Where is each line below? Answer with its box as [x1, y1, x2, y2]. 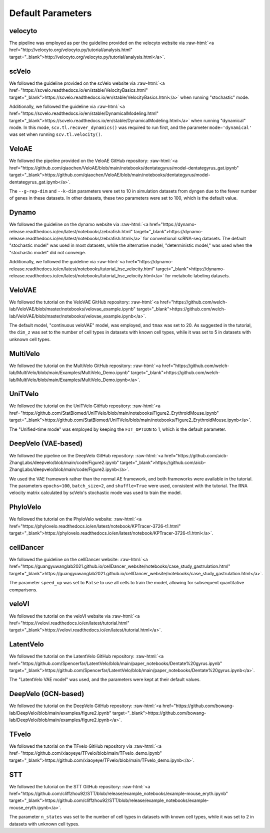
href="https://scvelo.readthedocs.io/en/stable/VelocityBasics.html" [9, 87, 148, 93]
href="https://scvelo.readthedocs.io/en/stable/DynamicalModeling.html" [9, 110, 159, 116]
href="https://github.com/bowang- [162, 703, 234, 709]
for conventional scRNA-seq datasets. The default [142, 236, 246, 242]
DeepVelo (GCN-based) [9, 690, 84, 698]
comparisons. [9, 587, 37, 593]
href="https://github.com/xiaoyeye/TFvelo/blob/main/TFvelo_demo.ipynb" [9, 750, 162, 756]
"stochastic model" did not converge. [9, 249, 86, 255]
